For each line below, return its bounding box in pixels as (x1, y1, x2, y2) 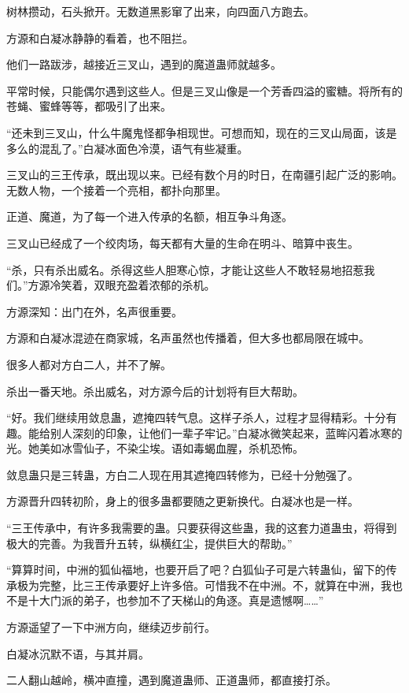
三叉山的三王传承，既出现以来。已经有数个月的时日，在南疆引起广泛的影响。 (6, 166, 403, 183)
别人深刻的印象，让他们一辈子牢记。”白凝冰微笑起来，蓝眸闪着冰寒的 (50, 424, 403, 441)
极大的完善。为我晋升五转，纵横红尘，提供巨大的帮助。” (6, 535, 293, 551)
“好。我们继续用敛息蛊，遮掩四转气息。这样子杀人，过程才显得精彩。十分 (6, 409, 386, 426)
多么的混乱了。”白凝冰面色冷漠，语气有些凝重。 (6, 140, 249, 156)
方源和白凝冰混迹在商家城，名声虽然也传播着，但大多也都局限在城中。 (6, 330, 370, 346)
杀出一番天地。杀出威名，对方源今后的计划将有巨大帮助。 (6, 382, 304, 399)
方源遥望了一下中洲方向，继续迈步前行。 (6, 619, 216, 635)
